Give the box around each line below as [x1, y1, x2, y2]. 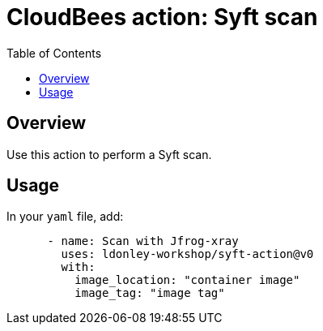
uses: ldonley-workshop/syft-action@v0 [61, 247, 314, 261]
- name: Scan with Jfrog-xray [47, 234, 239, 248]
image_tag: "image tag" [74, 286, 225, 300]
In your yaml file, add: [6, 209, 124, 224]
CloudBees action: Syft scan [6, 3, 318, 31]
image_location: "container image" [74, 273, 300, 287]
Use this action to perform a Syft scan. [6, 147, 212, 161]
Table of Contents [6, 45, 102, 60]
